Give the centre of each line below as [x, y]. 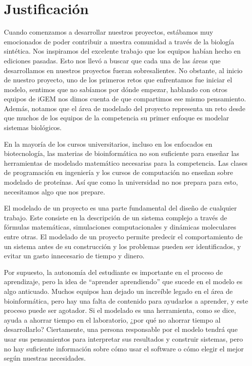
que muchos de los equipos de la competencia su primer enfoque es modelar [116, 118]
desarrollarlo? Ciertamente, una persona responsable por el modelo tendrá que [121, 329]
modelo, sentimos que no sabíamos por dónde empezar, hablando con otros [116, 89]
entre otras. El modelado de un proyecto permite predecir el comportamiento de [123, 236]
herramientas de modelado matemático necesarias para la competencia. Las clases [126, 163]
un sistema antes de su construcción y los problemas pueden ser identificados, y [123, 246]
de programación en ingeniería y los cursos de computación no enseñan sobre [118, 172]
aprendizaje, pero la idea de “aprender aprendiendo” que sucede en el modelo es [123, 281]
